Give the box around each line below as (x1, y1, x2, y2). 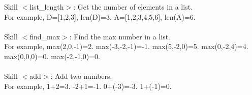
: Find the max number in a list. (69, 31, 171, 41)
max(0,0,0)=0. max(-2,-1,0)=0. (4, 51, 101, 61)
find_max (29, 31, 60, 41)
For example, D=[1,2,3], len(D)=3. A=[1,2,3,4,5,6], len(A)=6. (4, 11, 196, 22)
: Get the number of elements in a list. (73, 2, 193, 12)
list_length (29, 2, 64, 12)
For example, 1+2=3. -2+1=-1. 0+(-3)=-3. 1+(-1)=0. (4, 80, 172, 91)
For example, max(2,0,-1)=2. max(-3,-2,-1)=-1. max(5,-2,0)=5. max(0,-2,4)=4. (4, 41, 248, 52)
